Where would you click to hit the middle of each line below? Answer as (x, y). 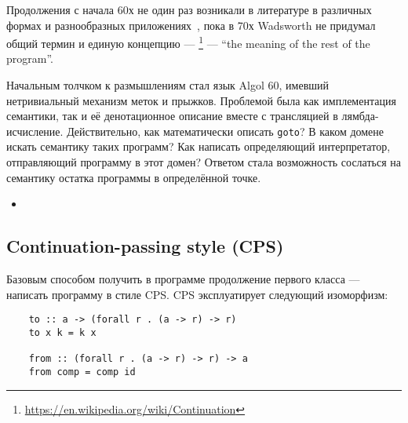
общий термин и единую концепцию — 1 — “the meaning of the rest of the (188, 42)
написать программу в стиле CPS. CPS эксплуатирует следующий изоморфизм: (197, 294)
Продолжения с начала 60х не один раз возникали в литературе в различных (189, 9)
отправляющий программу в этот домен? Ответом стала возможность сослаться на (204, 162)
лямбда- (360, 116)
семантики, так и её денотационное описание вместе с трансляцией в (172, 116)
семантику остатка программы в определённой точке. (134, 177)
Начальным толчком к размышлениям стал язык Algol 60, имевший (168, 85)
